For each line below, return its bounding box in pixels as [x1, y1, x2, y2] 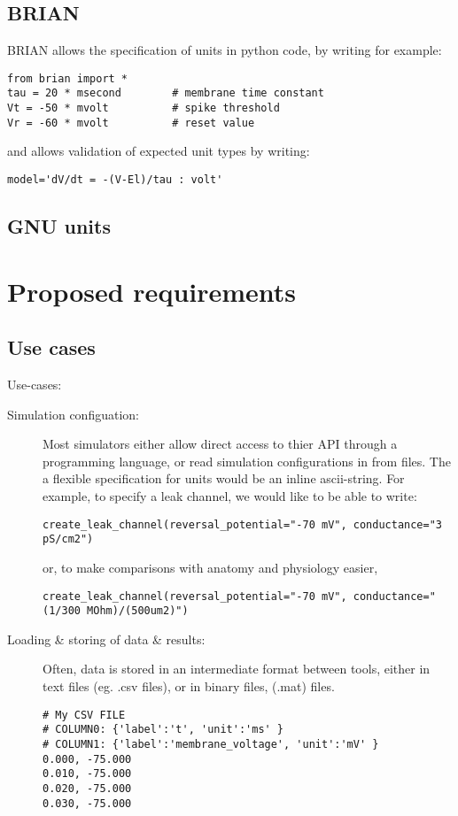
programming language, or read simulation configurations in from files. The [43, 451, 451, 470]
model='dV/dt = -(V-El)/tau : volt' [7, 173, 223, 187]
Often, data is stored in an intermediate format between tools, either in [43, 659, 431, 678]
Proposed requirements [7, 273, 297, 309]
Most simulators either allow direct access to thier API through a [43, 435, 398, 453]
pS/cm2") [43, 533, 94, 546]
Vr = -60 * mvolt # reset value [7, 116, 255, 129]
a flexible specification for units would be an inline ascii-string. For [43, 469, 405, 488]
